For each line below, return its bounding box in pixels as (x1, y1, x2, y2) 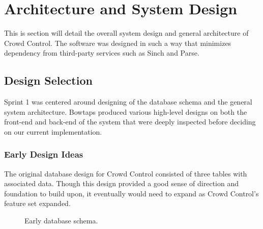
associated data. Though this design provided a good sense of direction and (4, 178, 239, 189)
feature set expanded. (4, 198, 71, 209)
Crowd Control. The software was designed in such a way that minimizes (4, 37, 231, 48)
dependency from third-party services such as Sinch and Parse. (4, 47, 199, 58)
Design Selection (4, 72, 93, 88)
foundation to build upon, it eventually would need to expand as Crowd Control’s (4, 188, 259, 198)
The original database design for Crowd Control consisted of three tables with (4, 168, 247, 179)
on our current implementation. (4, 126, 102, 137)
